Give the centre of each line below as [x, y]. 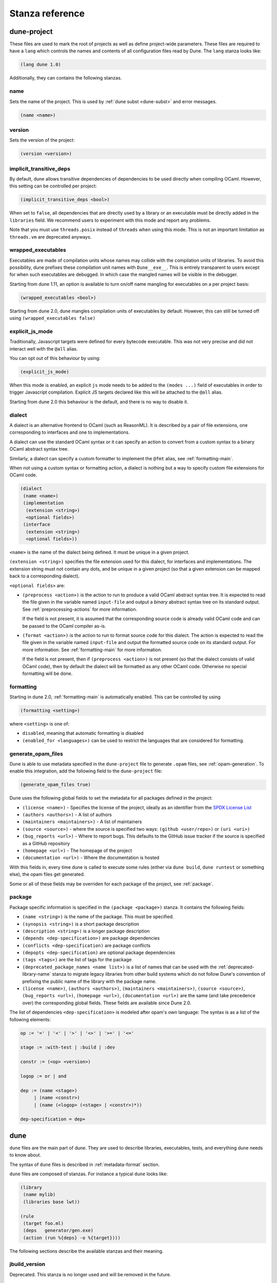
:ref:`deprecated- [236, 967]
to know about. [25, 1155]
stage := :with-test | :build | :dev [68, 1047]
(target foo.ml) [44, 1223]
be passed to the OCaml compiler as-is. [64, 626]
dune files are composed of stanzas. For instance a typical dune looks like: [88, 1174]
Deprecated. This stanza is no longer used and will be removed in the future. [90, 1274]
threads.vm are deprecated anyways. [51, 237]
